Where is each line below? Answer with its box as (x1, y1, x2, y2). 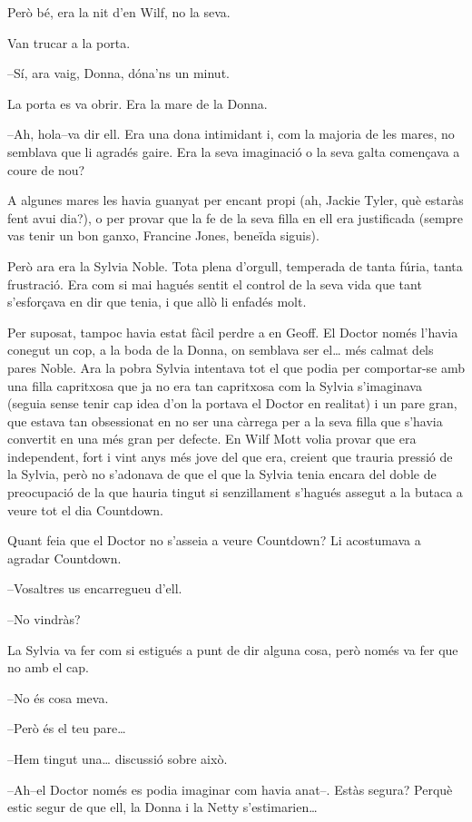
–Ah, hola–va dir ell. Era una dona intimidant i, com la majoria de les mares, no (7, 124, 455, 143)
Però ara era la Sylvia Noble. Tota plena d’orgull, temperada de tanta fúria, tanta (7, 256, 463, 275)
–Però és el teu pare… (7, 719, 126, 738)
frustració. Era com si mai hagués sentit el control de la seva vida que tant (7, 274, 422, 293)
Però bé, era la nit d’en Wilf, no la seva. (7, 3, 231, 21)
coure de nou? (7, 160, 85, 179)
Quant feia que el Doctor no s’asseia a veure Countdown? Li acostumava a (7, 531, 421, 550)
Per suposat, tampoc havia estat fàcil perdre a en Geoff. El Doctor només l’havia (7, 322, 458, 341)
